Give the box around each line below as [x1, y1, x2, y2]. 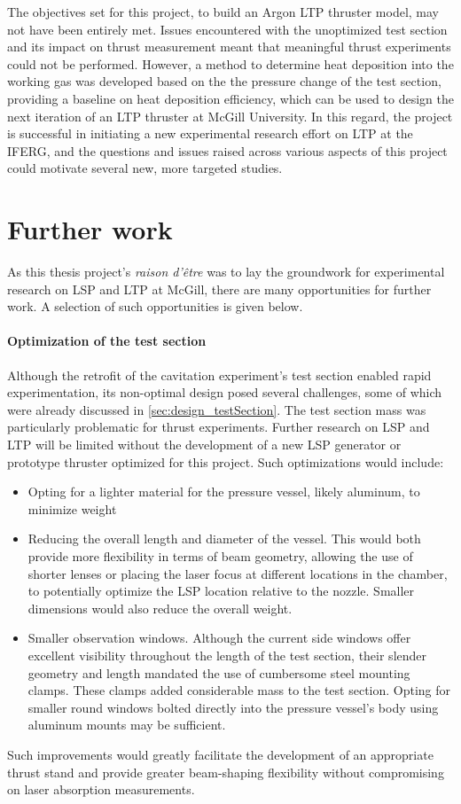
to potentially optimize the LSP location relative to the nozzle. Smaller [27, 582, 415, 600]
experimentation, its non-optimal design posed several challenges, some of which [7, 383, 442, 402]
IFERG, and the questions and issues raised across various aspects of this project [7, 141, 448, 160]
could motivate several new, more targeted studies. [7, 159, 283, 177]
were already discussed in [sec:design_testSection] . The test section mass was [7, 400, 426, 418]
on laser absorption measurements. [7, 780, 195, 799]
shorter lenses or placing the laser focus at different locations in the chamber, [27, 564, 448, 582]
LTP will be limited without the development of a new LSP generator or [7, 435, 402, 454]
